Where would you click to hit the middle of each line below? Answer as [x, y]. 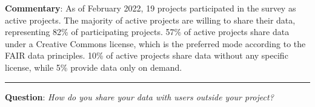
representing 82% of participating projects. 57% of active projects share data [147, 32]
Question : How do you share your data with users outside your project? [139, 96]
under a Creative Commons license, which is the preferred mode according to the [155, 43]
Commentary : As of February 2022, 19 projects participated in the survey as [151, 8]
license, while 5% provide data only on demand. [94, 67]
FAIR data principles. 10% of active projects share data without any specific [147, 55]
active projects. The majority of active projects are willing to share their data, [150, 20]
